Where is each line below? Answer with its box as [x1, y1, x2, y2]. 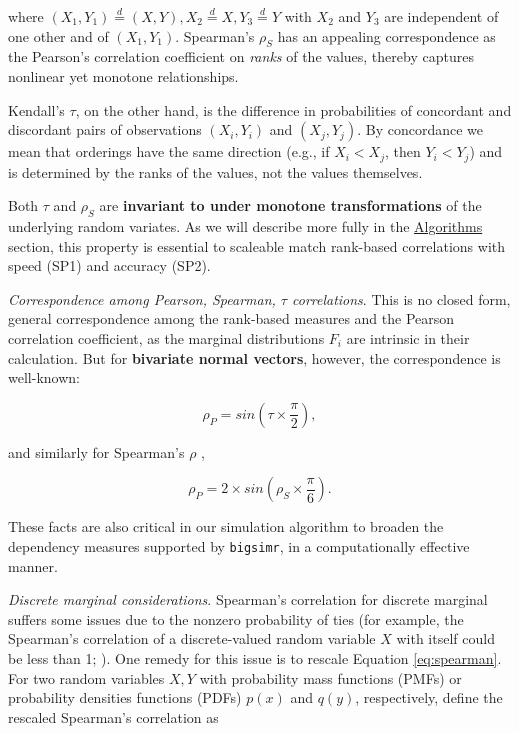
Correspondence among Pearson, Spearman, [8, 288, 276, 309]
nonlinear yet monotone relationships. [8, 65, 239, 86]
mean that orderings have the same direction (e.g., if [8, 141, 330, 162]
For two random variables [8, 667, 165, 688]
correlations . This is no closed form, [291, 288, 511, 309]
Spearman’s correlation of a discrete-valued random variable [8, 628, 376, 649]
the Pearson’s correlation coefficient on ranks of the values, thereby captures [8, 46, 474, 67]
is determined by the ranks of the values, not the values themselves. [8, 161, 423, 182]
